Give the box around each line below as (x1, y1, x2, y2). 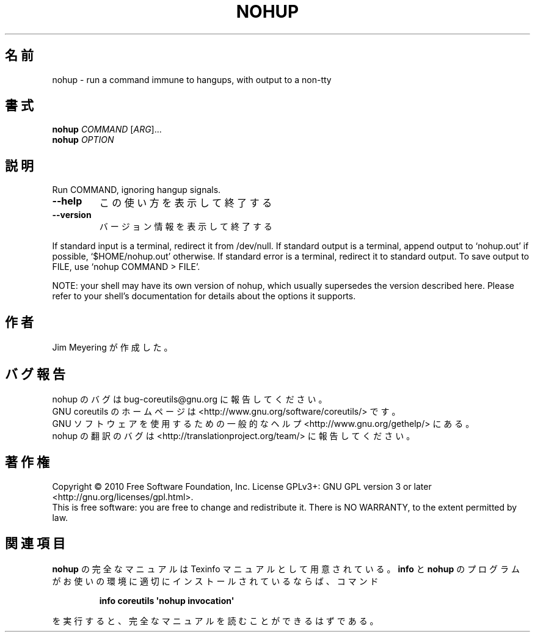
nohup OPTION (52, 134, 114, 145)
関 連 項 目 (5, 536, 65, 551)
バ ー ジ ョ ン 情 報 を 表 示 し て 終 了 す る (99, 221, 272, 232)
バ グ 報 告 (5, 366, 65, 382)
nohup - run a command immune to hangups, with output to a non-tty (52, 74, 332, 85)
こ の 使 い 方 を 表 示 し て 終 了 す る (99, 197, 272, 209)
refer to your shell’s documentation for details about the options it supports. (52, 291, 356, 302)
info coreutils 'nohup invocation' (99, 595, 235, 606)
